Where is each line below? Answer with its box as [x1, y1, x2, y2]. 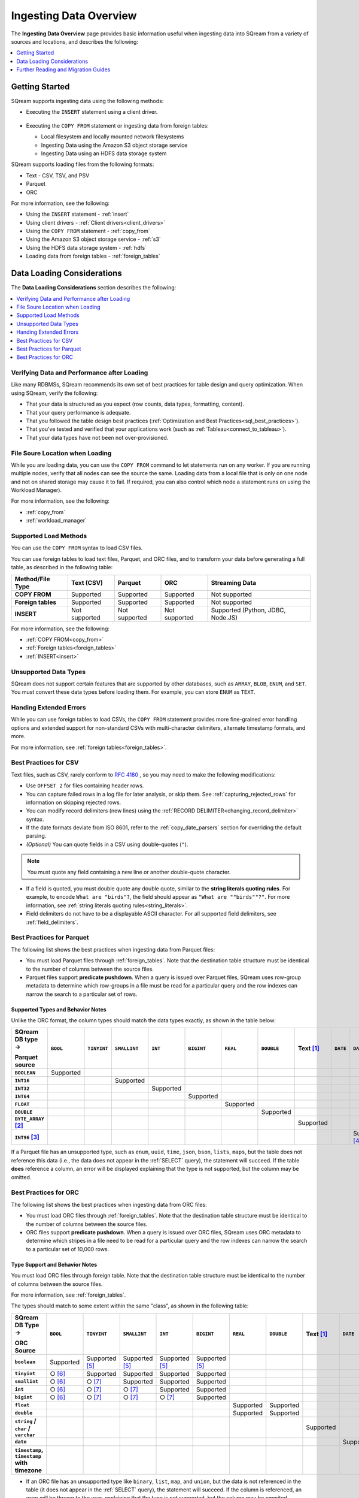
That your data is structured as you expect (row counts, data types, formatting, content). [26, 400, 245, 407]
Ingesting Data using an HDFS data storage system [41, 150, 167, 157]
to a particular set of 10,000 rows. [26, 1245, 109, 1252]
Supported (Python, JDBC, [211, 606, 286, 614]
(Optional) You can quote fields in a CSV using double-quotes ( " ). [26, 841, 188, 848]
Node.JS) [211, 613, 238, 621]
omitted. [11, 1173, 32, 1180]
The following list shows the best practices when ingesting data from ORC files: [11, 1201, 207, 1208]
